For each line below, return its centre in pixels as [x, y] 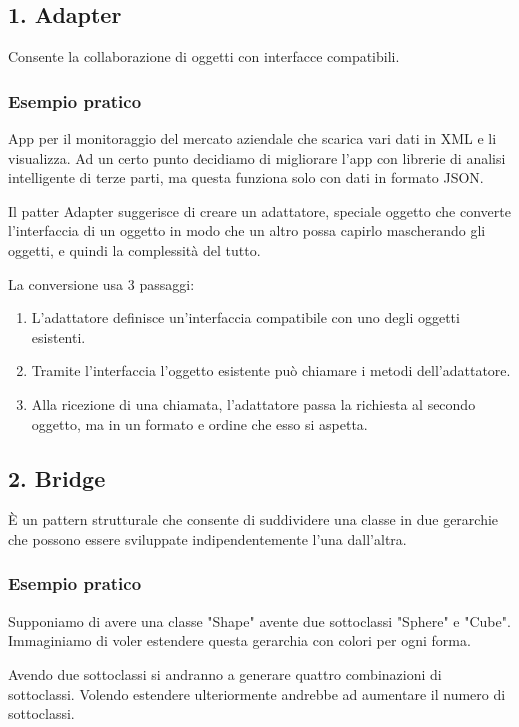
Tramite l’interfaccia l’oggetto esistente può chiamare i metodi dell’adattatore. [271, 370]
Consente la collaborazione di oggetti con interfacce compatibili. [204, 56]
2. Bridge [57, 477]
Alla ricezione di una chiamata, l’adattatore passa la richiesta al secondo [253, 403]
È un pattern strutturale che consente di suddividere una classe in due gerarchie [253, 519]
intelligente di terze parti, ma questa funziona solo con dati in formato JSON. [246, 177]
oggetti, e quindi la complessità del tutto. [134, 249]
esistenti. [58, 336]
